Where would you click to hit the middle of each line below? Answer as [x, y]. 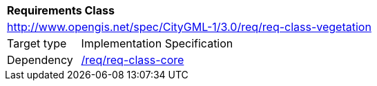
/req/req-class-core [133, 60]
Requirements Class [61, 10]
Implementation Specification [157, 43]
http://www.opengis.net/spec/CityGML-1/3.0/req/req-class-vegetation [189, 27]
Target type [37, 43]
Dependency [40, 60]
